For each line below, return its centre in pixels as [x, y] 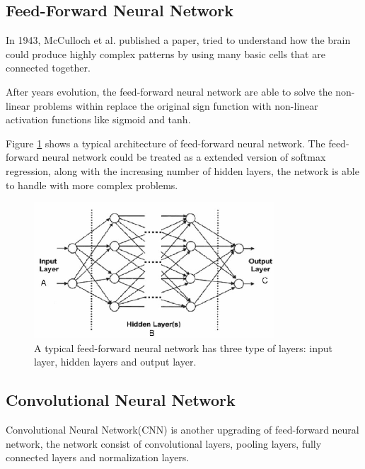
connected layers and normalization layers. [98, 457]
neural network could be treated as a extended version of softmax [184, 157]
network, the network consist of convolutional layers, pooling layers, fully [164, 443]
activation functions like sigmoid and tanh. [98, 119]
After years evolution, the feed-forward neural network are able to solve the [169, 91]
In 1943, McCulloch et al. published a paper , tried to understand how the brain [178, 40]
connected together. [48, 68]
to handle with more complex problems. [92, 185]
